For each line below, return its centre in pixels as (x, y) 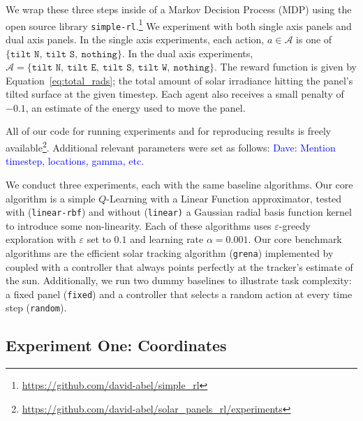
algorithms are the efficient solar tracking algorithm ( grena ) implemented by (170, 252)
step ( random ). (36, 308)
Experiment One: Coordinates (116, 345)
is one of (314, 39)
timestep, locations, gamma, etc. (75, 161)
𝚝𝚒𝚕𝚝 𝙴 (82, 68)
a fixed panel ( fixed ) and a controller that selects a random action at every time (179, 294)
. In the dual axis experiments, (187, 53)
